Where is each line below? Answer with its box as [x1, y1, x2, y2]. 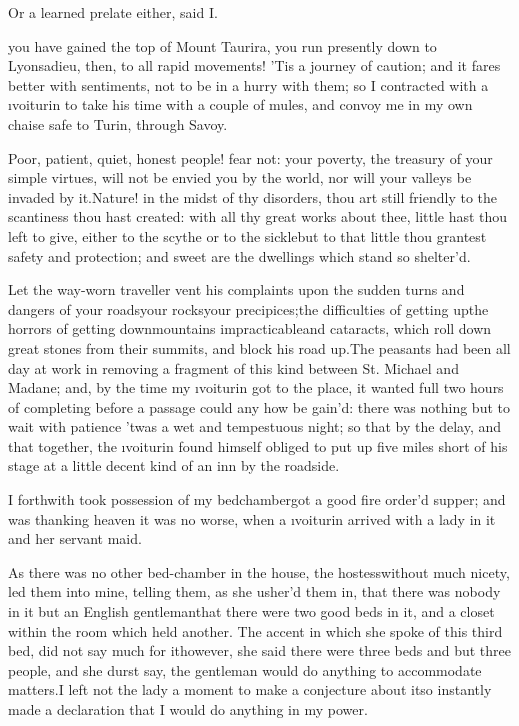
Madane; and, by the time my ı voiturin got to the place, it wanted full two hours [8, 377, 504, 398]
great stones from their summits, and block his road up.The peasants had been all [8, 337, 511, 358]
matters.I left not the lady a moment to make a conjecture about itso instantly [8, 679, 492, 700]
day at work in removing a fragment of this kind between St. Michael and [8, 357, 459, 378]
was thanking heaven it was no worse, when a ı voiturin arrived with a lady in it [8, 508, 496, 529]
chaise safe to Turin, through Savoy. [8, 113, 228, 134]
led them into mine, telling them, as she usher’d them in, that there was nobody [8, 581, 501, 602]
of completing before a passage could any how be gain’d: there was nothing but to [8, 396, 510, 417]
